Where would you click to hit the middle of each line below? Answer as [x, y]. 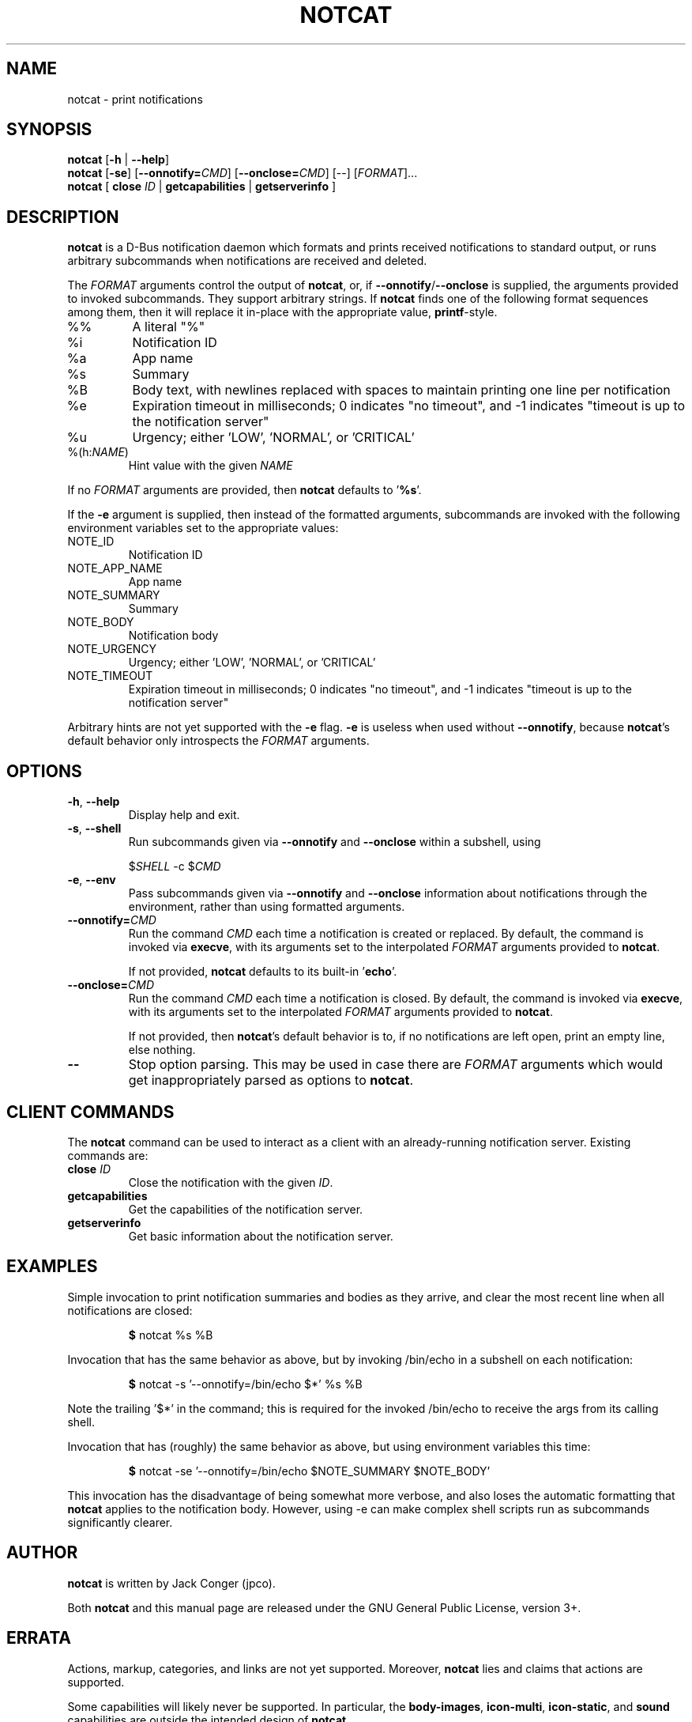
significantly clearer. [120, 1522]
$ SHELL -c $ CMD [175, 867]
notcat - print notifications [135, 99]
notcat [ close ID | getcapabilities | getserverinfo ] [202, 187]
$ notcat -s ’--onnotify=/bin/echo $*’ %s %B [245, 1384]
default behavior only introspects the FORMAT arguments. [218, 741]
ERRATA [39, 1638]
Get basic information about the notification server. [261, 1236]
